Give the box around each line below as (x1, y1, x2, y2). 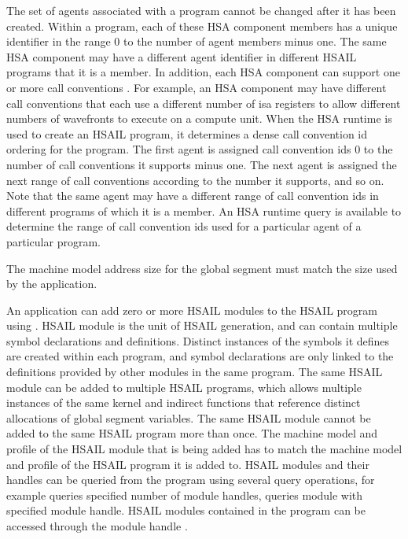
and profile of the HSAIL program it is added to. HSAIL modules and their (6, 456, 369, 472)
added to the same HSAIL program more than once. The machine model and (6, 425, 378, 441)
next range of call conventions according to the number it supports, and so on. (6, 172, 384, 188)
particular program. (6, 233, 101, 249)
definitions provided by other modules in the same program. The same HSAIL (6, 364, 383, 380)
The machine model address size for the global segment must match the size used (6, 260, 398, 276)
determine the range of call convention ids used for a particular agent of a (6, 218, 362, 234)
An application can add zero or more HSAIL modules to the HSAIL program (6, 301, 377, 318)
